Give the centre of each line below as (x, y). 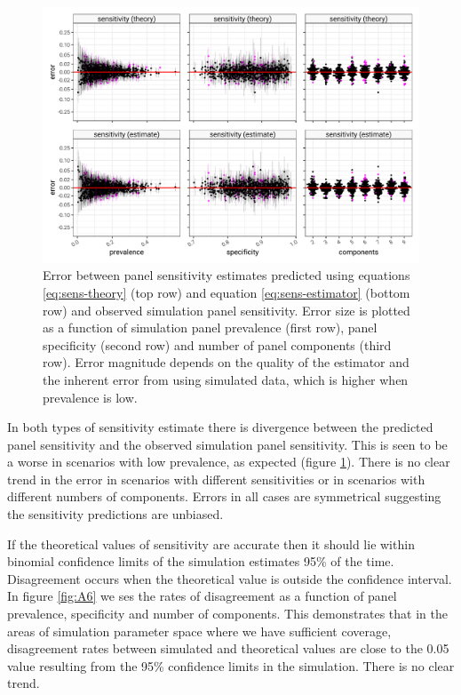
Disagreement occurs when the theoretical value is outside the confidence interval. (230, 578)
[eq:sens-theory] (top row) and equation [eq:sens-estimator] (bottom (227, 292)
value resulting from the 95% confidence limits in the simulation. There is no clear (231, 665)
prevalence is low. (90, 397)
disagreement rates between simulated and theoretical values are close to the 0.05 (228, 648)
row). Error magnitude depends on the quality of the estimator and (226, 362)
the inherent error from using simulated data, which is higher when (226, 379)
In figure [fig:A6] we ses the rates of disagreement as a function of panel (202, 596)
